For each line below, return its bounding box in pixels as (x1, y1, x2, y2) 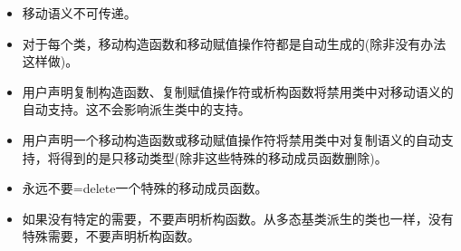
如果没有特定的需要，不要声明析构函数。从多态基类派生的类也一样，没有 (22, 208, 454, 227)
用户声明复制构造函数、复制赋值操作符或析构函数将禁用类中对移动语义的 (22, 82, 454, 101)
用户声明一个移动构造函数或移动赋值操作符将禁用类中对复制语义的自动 (22, 130, 441, 149)
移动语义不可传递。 (22, 4, 137, 22)
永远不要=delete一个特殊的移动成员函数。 (22, 179, 268, 198)
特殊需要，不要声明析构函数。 (22, 227, 200, 246)
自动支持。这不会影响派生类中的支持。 (22, 100, 251, 119)
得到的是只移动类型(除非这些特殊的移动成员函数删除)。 (60, 148, 388, 167)
